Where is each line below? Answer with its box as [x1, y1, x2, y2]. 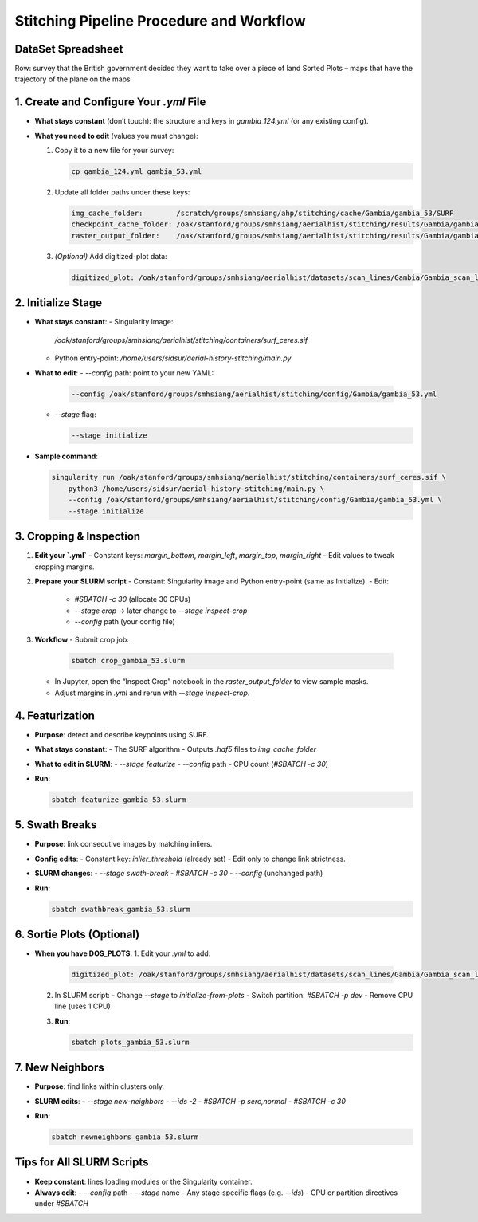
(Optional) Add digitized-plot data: [54, 251, 167, 261]
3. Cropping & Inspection [14, 530, 141, 544]
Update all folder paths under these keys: [54, 187, 190, 197]
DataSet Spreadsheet [14, 42, 123, 56]
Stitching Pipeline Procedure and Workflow [14, 12, 306, 29]
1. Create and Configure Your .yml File [14, 96, 206, 109]
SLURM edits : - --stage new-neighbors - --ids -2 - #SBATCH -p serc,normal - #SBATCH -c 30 [34, 1096, 347, 1106]
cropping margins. [34, 562, 95, 572]
